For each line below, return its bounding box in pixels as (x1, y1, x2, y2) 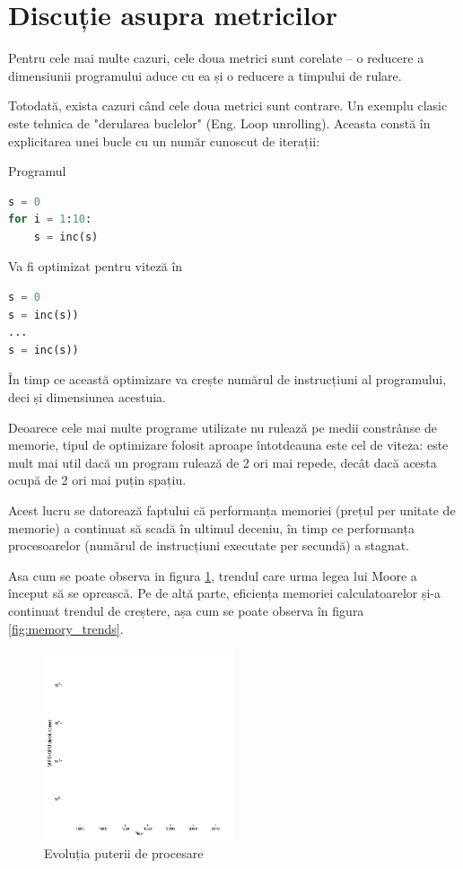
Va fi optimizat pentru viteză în (8, 257, 183, 276)
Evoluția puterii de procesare (44, 843, 204, 862)
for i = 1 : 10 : (8, 213, 92, 226)
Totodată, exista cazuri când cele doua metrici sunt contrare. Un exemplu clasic (8, 96, 448, 115)
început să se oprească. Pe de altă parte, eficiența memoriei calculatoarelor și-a (8, 584, 441, 602)
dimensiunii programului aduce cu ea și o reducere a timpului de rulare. (8, 66, 402, 84)
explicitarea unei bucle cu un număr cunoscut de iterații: (8, 131, 320, 150)
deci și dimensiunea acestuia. (8, 388, 166, 407)
